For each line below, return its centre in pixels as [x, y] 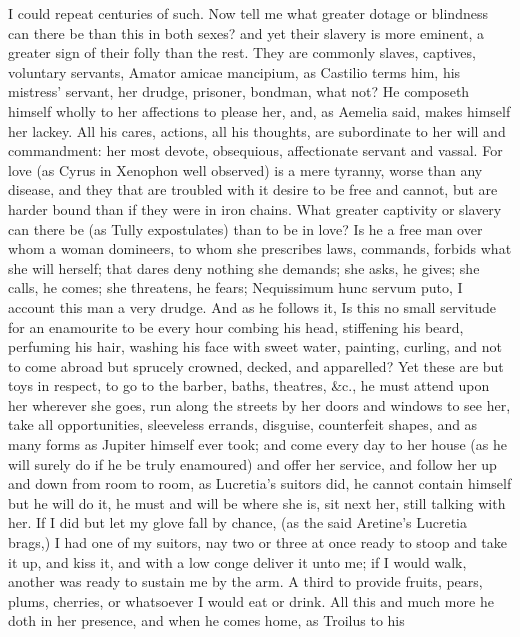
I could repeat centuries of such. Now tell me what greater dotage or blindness [248, 13]
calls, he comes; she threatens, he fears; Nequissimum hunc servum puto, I [235, 287]
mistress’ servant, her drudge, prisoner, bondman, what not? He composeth [239, 91]
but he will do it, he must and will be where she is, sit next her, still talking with [257, 502]
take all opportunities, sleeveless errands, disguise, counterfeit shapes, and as [243, 424]
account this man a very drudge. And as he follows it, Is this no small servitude [252, 306]
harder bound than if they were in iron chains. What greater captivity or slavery [255, 208]
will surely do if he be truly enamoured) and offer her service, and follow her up [252, 463]
